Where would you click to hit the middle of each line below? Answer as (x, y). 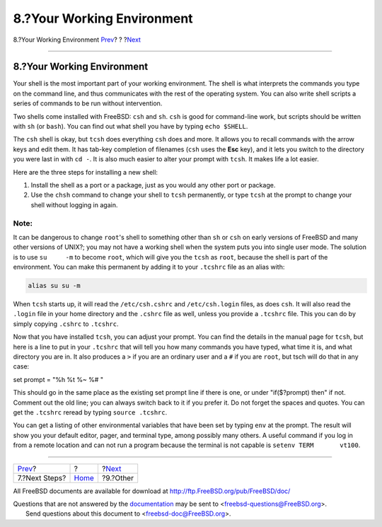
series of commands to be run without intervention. (88, 103)
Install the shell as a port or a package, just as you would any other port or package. (153, 185)
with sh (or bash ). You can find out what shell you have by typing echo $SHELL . (131, 127)
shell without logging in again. (74, 204)
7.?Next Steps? (42, 477)
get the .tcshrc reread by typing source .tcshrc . (90, 412)
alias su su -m (54, 286)
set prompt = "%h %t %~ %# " (58, 379)
